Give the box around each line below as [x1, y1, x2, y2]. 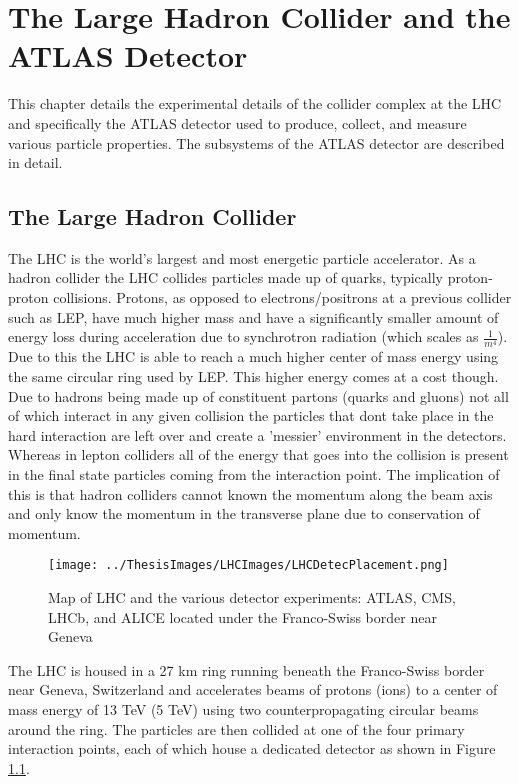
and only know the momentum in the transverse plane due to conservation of [8, 503, 480, 524]
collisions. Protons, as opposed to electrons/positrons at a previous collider [53, 287, 512, 308]
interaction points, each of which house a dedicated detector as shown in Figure [8, 738, 496, 759]
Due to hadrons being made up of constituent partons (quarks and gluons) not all [8, 385, 509, 406]
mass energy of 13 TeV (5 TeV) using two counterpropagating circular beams [8, 698, 479, 719]
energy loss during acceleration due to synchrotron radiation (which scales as [8, 326, 479, 347]
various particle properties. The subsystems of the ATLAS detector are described [8, 132, 505, 153]
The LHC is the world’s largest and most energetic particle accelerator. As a [8, 247, 476, 268]
